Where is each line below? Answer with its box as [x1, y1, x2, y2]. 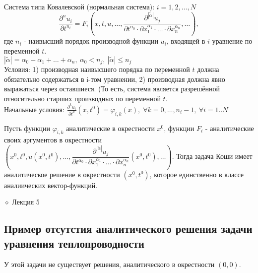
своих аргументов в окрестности [4, 135, 102, 145]
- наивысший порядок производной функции [24, 36, 158, 46]
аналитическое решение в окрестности [4, 169, 120, 179]
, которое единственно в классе [149, 169, 244, 179]
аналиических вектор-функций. [4, 180, 98, 190]
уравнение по [212, 36, 253, 46]
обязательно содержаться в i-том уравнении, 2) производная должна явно [4, 73, 225, 84]
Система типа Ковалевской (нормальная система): [4, 1, 155, 11]
